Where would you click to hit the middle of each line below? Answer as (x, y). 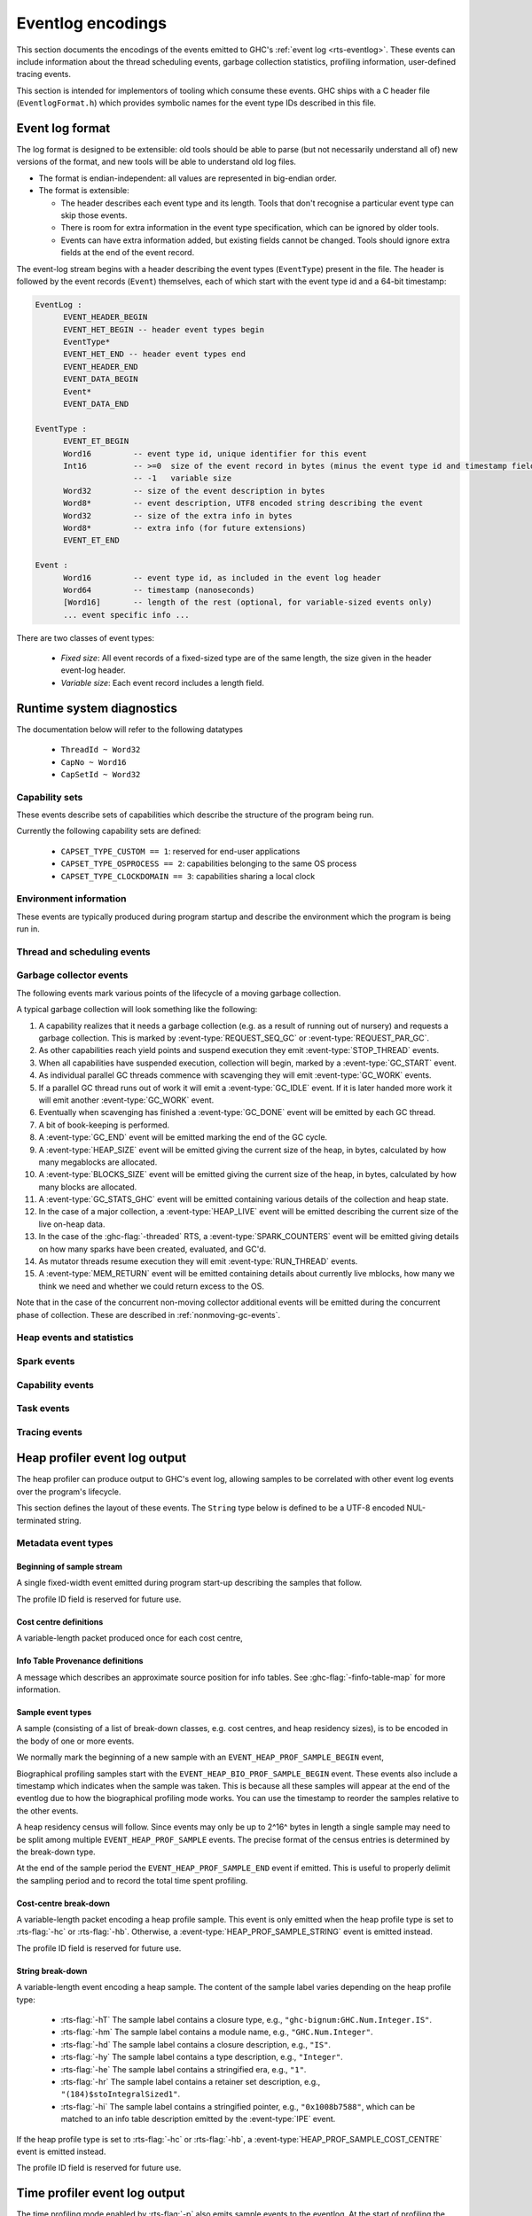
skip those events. (94, 215)
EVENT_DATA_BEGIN (101, 379)
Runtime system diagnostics (97, 708)
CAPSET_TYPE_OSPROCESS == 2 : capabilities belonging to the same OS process (209, 863)
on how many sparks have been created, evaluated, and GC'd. (153, 1249)
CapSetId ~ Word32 (101, 774)
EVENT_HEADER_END (101, 367)
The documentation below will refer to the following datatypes (130, 729)
